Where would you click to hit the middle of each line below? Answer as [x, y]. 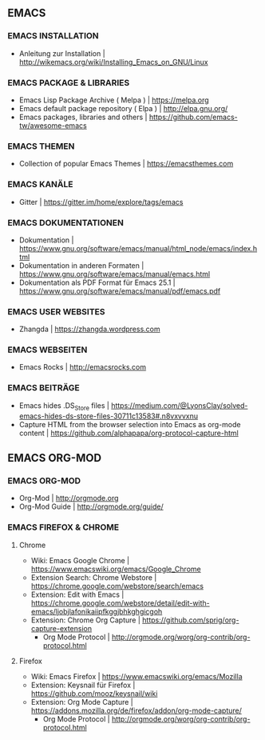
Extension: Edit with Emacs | [77, 594]
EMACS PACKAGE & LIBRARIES [69, 82]
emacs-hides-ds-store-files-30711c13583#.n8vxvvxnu [109, 416]
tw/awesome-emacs [53, 125]
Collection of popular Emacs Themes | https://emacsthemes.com [126, 164]
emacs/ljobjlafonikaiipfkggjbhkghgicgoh [97, 611]
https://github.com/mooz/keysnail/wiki [94, 693]
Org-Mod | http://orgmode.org [69, 498]
